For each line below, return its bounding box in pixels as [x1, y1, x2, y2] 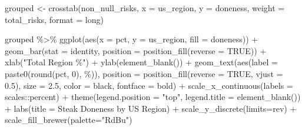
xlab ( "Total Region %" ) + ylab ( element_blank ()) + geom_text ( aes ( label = [5, 56, 278, 68]
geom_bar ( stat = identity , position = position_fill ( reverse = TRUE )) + [5, 44, 267, 56]
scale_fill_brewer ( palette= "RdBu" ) [5, 114, 132, 126]
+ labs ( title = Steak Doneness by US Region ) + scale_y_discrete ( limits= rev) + [5, 102, 297, 114]
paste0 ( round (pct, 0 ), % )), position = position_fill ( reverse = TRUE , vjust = [5, 67, 283, 79]
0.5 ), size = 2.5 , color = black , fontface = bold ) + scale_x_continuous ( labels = [5, 79, 293, 91]
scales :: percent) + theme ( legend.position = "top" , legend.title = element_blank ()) [5, 91, 301, 103]
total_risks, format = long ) [5, 13, 104, 25]
